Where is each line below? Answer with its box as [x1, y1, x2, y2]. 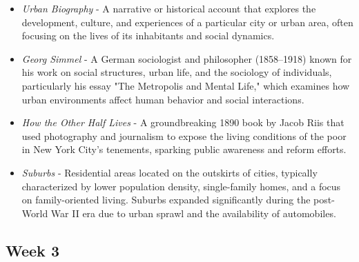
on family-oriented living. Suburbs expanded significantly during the [21, 192, 311, 207]
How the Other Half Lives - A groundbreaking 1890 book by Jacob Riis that [21, 115, 345, 130]
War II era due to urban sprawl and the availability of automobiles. [50, 205, 336, 220]
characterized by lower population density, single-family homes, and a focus [21, 179, 341, 193]
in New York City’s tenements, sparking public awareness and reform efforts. [21, 142, 347, 157]
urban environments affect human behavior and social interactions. [21, 92, 304, 106]
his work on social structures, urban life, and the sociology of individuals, [21, 65, 332, 79]
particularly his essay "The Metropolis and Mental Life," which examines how [21, 78, 350, 92]
